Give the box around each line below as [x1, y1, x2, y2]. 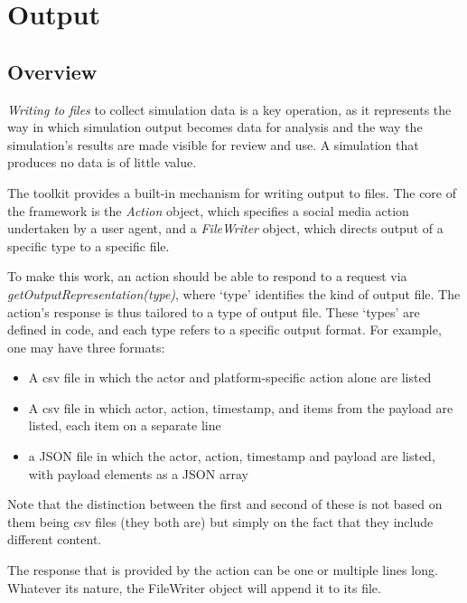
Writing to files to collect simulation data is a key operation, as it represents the [7, 99, 452, 118]
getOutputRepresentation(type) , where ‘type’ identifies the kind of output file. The [7, 284, 461, 303]
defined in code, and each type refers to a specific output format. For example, [7, 320, 442, 339]
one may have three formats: [7, 337, 165, 356]
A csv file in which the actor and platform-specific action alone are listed [28, 368, 432, 387]
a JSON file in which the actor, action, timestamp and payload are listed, [28, 447, 435, 466]
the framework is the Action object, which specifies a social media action [7, 201, 409, 220]
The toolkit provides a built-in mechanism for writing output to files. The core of [7, 183, 457, 202]
